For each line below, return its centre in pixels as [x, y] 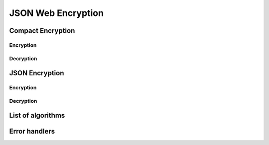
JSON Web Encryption [57, 13]
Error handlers [32, 131]
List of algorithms [37, 115]
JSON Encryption [37, 73]
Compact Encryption [42, 31]
